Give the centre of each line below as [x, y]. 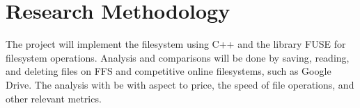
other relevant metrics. [54, 98]
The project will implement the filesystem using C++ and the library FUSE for [176, 44]
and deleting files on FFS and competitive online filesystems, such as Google [169, 71]
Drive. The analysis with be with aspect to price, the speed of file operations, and [180, 84]
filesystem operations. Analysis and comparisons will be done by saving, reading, [178, 57]
